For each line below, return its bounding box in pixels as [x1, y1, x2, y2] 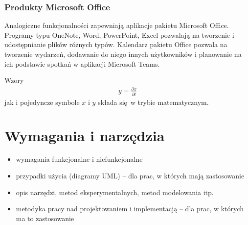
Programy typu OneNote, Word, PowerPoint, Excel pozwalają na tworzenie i [4, 29, 234, 40]
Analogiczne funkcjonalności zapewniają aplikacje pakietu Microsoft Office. [4, 20, 229, 30]
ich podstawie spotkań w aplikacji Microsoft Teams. [4, 58, 160, 69]
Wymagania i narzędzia [4, 125, 165, 146]
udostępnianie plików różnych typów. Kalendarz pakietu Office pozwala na [4, 39, 227, 50]
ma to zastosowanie [16, 213, 74, 223]
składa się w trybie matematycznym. [98, 97, 209, 107]
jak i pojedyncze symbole [4, 97, 80, 107]
